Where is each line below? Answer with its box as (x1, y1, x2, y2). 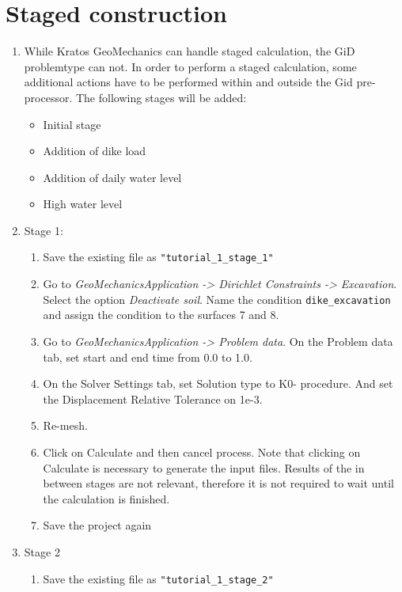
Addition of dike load (43, 142, 146, 159)
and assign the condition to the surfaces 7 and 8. (43, 306, 279, 323)
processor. (24, 89, 73, 105)
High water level (43, 195, 123, 212)
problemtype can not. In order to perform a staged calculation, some (24, 58, 357, 74)
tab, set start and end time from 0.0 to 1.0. (43, 348, 252, 365)
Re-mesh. (43, 417, 88, 434)
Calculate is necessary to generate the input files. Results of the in (43, 459, 365, 476)
